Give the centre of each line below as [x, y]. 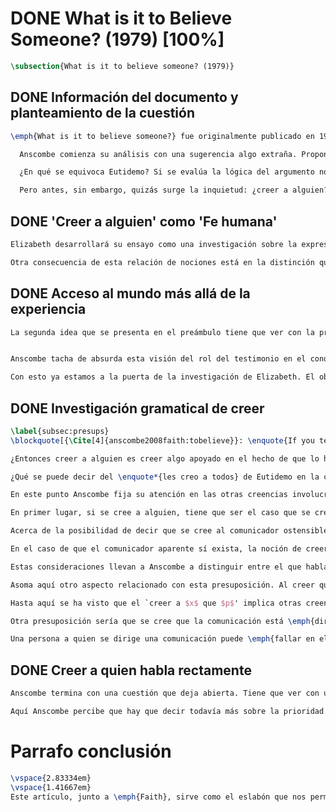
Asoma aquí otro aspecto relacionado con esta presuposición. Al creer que [171, 585]
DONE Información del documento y [124, 97]
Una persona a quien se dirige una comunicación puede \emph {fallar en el [169, 639]
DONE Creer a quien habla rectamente [131, 670]
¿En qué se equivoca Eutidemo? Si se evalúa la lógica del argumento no [174, 172]
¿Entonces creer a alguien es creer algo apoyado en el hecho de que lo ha [171, 458]
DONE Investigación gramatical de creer [137, 408]
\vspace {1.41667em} [51, 787]
